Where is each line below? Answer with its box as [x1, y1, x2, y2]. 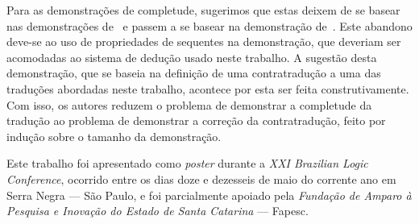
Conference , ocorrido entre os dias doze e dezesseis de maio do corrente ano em [6, 170, 396, 187]
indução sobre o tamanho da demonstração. [6, 127, 222, 144]
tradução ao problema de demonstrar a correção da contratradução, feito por [6, 112, 386, 129]
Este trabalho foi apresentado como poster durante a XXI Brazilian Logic [6, 155, 368, 172]
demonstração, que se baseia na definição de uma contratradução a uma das [6, 64, 381, 81]
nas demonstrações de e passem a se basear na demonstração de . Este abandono [6, 17, 413, 34]
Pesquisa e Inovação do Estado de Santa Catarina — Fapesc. [6, 202, 309, 219]
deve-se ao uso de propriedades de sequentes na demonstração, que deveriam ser [6, 33, 401, 50]
